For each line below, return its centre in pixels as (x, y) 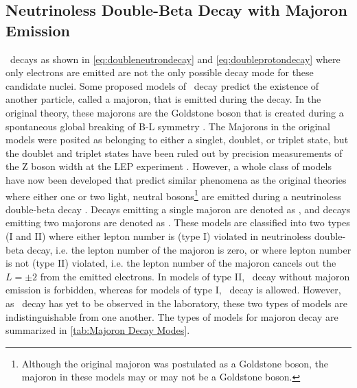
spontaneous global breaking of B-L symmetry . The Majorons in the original (168, 126)
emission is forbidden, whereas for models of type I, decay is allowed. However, (173, 290)
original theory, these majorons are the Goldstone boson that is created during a (175, 112)
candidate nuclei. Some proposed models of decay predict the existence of (162, 85)
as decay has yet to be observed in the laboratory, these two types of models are (176, 303)
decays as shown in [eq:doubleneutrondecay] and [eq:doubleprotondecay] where (175, 59)
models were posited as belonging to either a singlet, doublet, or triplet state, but (177, 140)
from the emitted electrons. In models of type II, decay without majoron (195, 276)
